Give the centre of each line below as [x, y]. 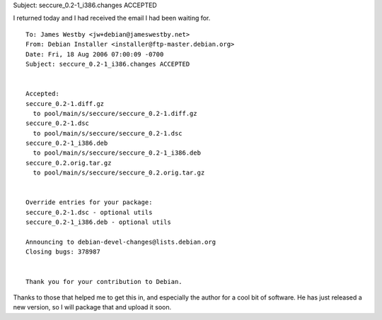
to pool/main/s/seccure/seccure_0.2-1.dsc [108, 133]
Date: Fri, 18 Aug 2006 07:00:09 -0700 [95, 54]
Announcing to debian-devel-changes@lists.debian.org [121, 242]
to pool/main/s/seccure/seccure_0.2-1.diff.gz [115, 113]
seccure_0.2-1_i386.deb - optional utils [98, 222]
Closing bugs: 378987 [63, 252]
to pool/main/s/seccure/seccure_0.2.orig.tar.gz [119, 173]
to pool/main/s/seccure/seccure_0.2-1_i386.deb [117, 153]
